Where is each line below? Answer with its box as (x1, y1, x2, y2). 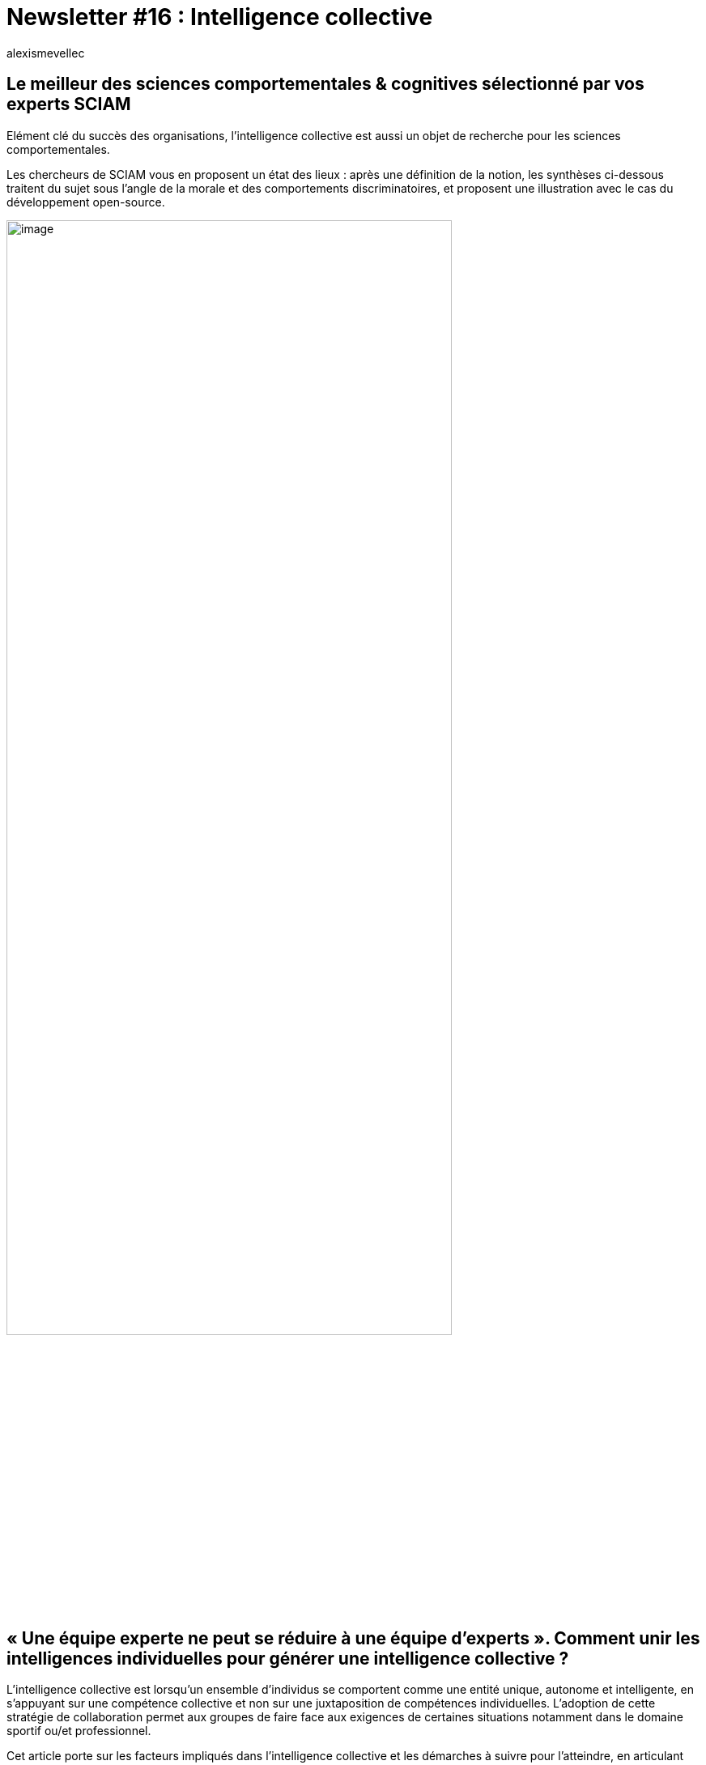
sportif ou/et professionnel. (6, 1724, 151, 1738)
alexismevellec (6, 45, 85, 60)
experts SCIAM (6, 94, 131, 115)
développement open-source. (6, 194, 165, 209)
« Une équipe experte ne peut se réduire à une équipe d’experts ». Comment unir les (6, 1627, 700, 1648)
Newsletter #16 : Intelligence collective (6, 3, 433, 31)
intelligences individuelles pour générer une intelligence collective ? (6, 1648, 569, 1669)
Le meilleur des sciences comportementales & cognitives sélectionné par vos (6, 74, 644, 95)
